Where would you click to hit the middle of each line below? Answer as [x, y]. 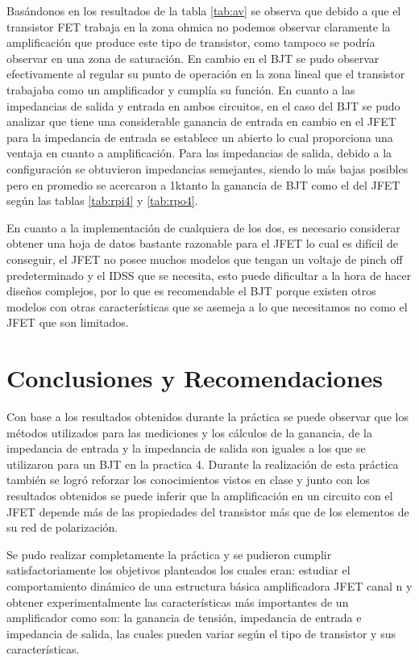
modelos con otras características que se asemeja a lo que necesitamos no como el [207, 306]
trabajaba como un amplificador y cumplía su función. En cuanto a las [181, 89]
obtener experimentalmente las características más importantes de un [178, 602]
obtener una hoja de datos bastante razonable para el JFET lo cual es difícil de [202, 243]
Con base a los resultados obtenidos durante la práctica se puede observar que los [207, 416]
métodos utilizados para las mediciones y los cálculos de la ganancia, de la [189, 432]
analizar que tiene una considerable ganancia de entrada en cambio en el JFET [201, 121]
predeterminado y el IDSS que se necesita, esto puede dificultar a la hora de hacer [209, 275]
